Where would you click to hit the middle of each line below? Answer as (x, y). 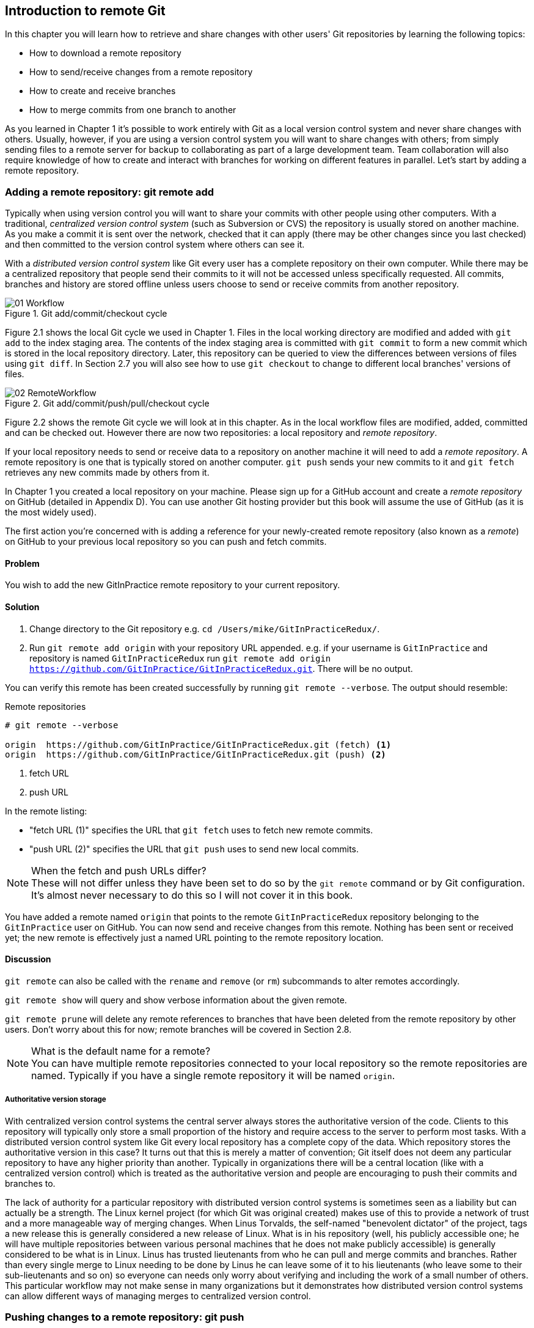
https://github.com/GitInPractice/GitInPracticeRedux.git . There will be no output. (221, 668)
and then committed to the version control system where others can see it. (155, 245)
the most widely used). (51, 512)
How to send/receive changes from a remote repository (141, 72)
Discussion (28, 959)
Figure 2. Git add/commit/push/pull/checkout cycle (107, 404)
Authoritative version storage (56, 1100)
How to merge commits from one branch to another (133, 110)
